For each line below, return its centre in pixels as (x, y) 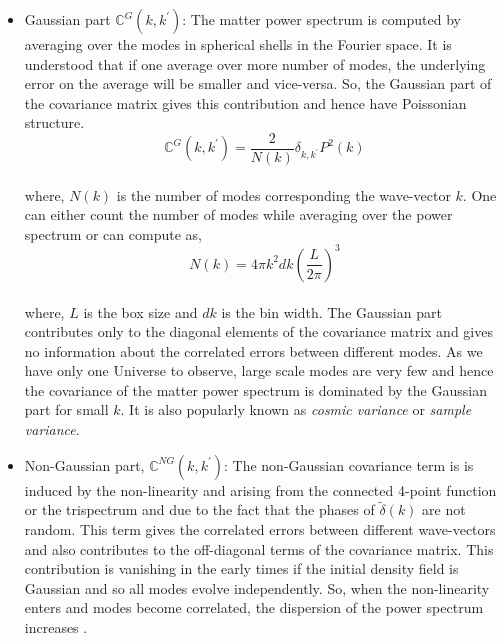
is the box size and (140, 311)
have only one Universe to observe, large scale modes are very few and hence (259, 370)
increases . (56, 627)
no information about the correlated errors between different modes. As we (253, 350)
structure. (54, 122)
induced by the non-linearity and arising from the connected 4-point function (260, 489)
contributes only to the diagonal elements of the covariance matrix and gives (258, 331)
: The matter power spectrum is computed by (321, 19)
